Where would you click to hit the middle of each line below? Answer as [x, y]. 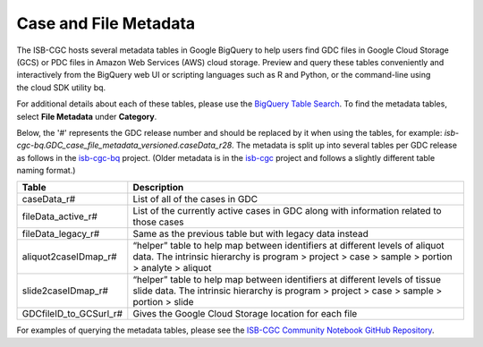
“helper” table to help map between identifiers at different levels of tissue [287, 280]
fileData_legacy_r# [61, 234]
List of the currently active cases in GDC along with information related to [287, 211]
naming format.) [46, 171]
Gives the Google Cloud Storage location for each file [245, 314]
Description [158, 188]
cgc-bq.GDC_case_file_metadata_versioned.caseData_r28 [124, 145]
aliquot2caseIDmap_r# [69, 257]
